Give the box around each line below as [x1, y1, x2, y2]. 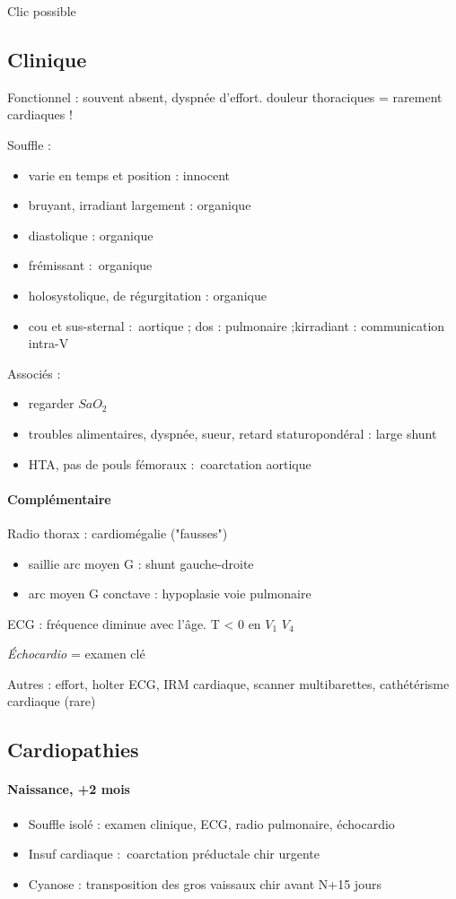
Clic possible [7, 2, 76, 20]
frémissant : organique [28, 256, 153, 275]
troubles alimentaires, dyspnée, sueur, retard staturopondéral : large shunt [28, 423, 437, 442]
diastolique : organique [28, 225, 153, 244]
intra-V [28, 334, 69, 353]
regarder [28, 394, 75, 413]
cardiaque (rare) [7, 692, 96, 711]
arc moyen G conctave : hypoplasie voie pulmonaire [28, 584, 311, 603]
